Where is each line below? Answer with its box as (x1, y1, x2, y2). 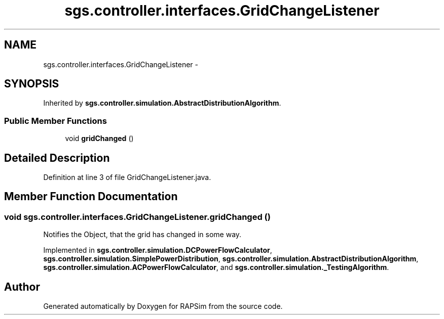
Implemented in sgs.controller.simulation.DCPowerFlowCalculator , (43, 246, 272, 255)
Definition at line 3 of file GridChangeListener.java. (43, 173, 211, 182)
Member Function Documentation (4, 190, 178, 203)
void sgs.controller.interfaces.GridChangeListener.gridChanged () (4, 211, 271, 222)
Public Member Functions (4, 115, 107, 126)
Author (4, 280, 40, 293)
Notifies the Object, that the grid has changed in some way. (43, 230, 242, 239)
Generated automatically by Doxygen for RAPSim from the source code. (43, 302, 283, 311)
